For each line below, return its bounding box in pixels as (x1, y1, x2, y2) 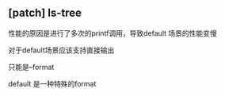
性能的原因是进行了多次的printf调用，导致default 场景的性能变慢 (8, 28, 218, 38)
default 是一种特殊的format (8, 79, 97, 88)
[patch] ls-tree (8, 6, 82, 20)
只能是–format (8, 62, 55, 71)
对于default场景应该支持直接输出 (8, 45, 115, 55)
